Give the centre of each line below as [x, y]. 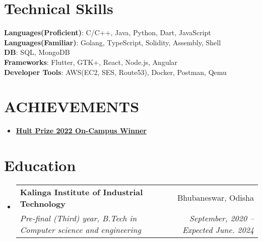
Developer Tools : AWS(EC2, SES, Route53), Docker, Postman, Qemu [115, 72]
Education [40, 165]
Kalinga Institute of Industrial [81, 192]
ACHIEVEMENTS [72, 106]
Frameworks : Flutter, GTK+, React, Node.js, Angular [91, 62]
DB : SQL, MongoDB [37, 52]
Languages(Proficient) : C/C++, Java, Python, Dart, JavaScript [108, 32]
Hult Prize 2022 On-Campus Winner [81, 131]
